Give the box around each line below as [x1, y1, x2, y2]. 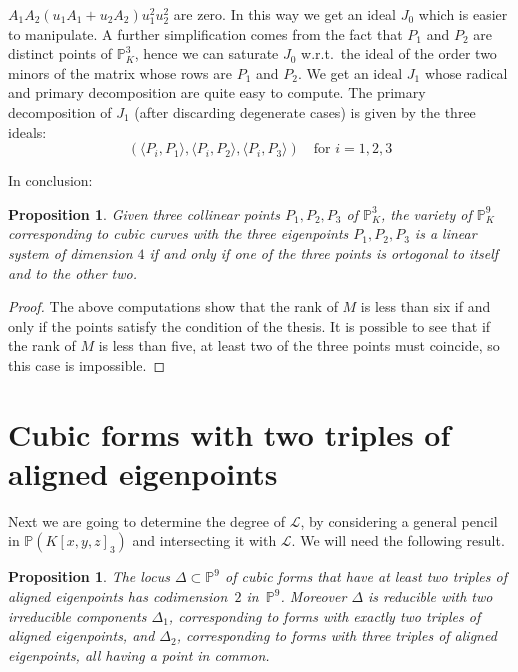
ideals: [8, 121, 47, 142]
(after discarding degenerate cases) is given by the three [134, 101, 476, 122]
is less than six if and [360, 296, 491, 317]
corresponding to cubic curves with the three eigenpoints [8, 223, 349, 244]
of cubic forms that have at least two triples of [224, 566, 507, 587]
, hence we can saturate [134, 43, 279, 64]
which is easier [418, 4, 508, 24]
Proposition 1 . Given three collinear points [8, 203, 280, 224]
